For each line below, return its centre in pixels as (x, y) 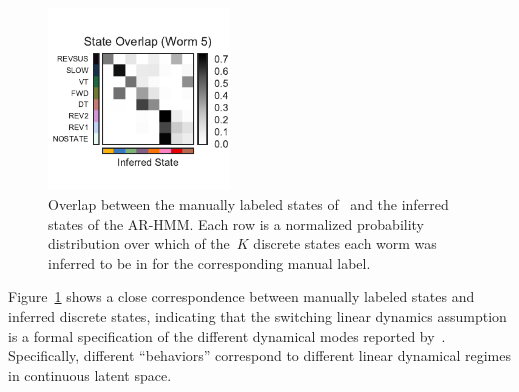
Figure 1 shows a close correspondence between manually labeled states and (241, 296)
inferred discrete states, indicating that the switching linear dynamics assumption (257, 315)
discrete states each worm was (345, 243)
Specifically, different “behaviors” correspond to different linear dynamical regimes (259, 355)
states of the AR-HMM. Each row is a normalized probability (236, 223)
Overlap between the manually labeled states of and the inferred (248, 203)
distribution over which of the (139, 243)
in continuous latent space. (90, 374)
